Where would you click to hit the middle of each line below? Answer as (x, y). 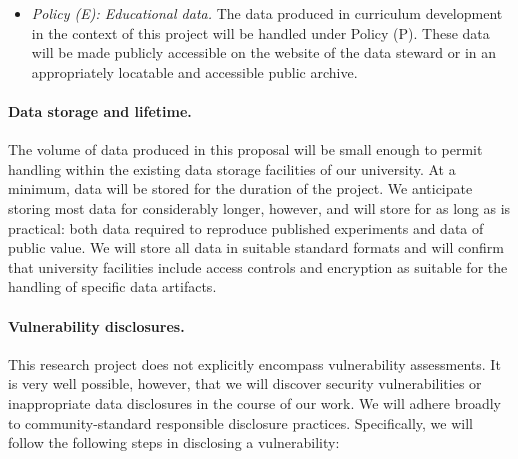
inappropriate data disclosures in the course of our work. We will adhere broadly (254, 402)
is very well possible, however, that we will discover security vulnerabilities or (245, 383)
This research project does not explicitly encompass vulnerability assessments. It (254, 363)
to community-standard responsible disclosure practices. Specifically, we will (240, 422)
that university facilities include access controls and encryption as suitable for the (258, 266)
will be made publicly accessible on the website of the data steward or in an (264, 52)
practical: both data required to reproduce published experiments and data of (246, 227)
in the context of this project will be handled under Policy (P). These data (260, 32)
